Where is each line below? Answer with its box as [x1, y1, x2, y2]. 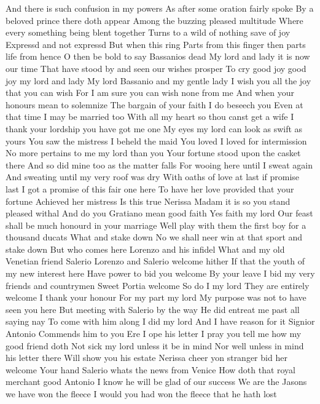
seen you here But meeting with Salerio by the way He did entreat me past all [6, 303, 300, 315]
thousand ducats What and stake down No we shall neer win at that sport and [6, 231, 303, 244]
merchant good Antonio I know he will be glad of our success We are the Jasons [6, 375, 307, 388]
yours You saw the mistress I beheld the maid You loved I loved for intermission [6, 134, 307, 147]
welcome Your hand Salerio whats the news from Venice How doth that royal [6, 363, 296, 376]
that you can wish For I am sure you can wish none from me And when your [6, 86, 294, 99]
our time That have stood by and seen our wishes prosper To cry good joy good [6, 61, 306, 74]
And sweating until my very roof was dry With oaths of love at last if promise [6, 170, 300, 183]
